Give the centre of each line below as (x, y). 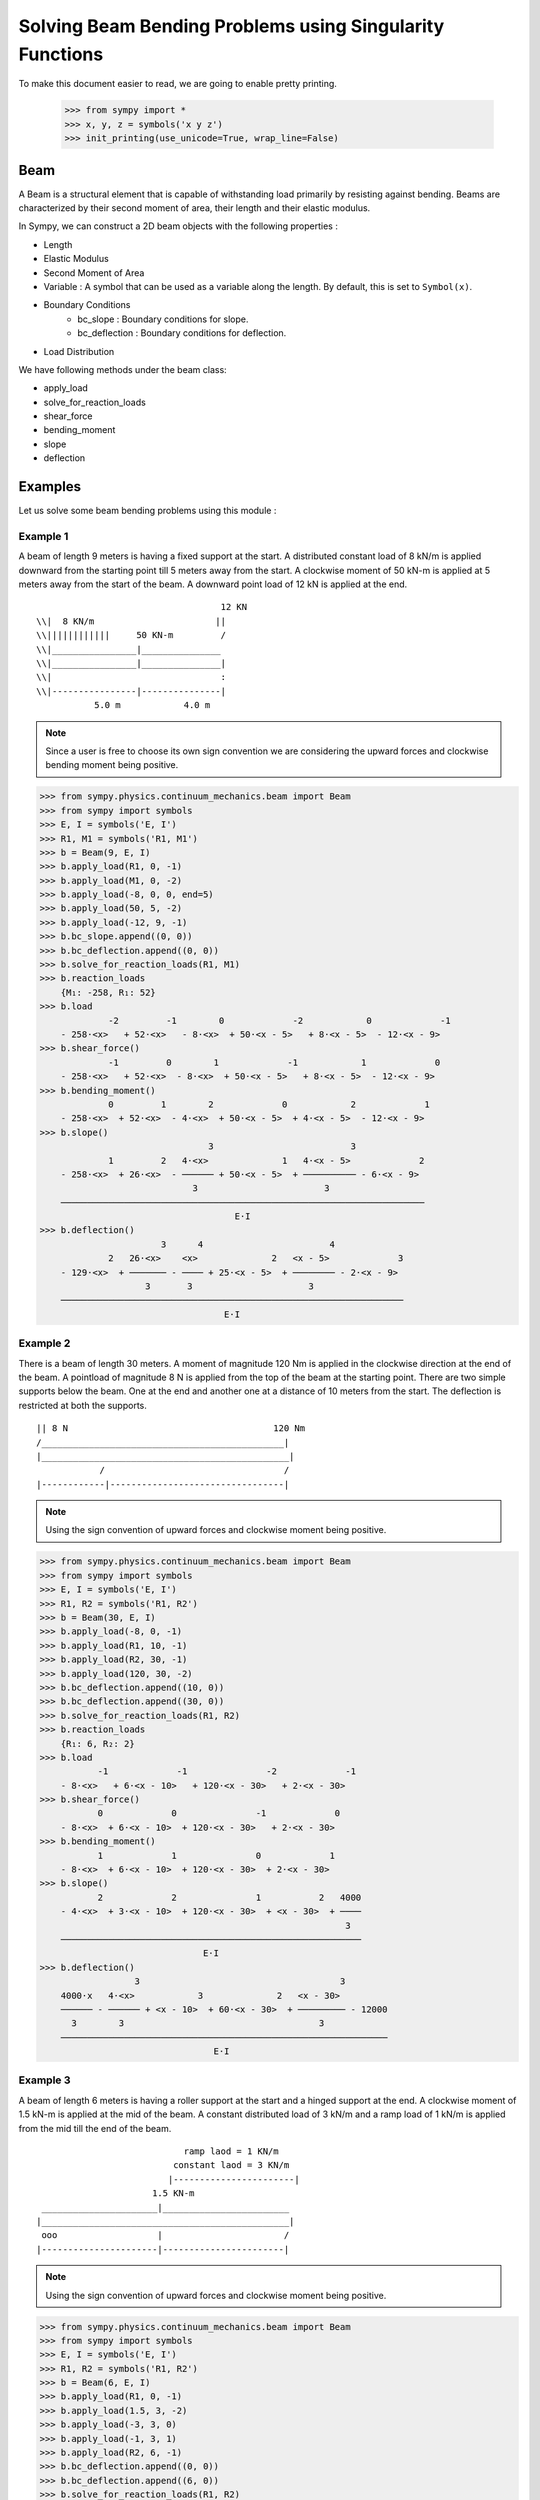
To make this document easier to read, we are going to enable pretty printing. (177, 84)
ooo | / (165, 2235)
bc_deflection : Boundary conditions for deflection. (182, 333)
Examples (50, 486)
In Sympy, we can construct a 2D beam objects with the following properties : (178, 226)
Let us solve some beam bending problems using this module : (147, 511)
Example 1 (43, 536)
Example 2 (44, 1343)
